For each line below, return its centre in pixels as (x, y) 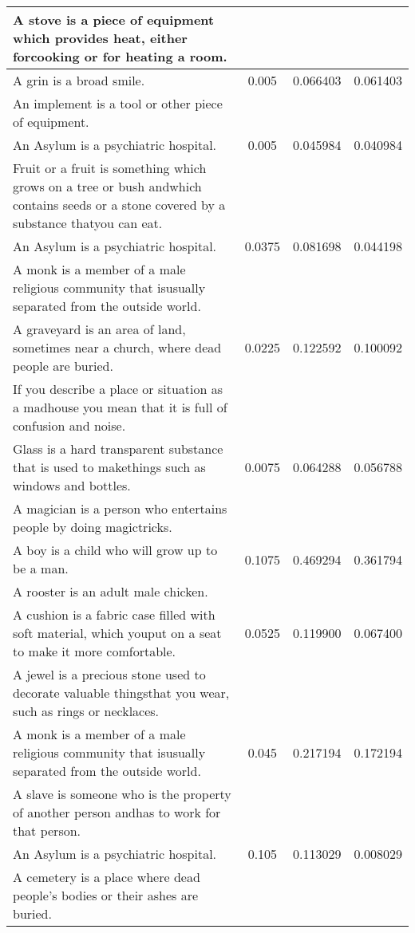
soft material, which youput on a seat (117, 633)
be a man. (41, 568)
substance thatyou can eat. (88, 223)
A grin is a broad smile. (79, 80)
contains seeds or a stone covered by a (119, 205)
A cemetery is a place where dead (107, 877)
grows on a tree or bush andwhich (107, 186)
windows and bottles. (72, 485)
